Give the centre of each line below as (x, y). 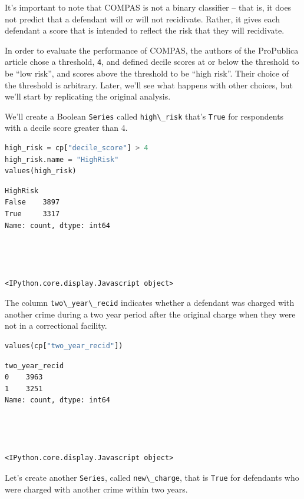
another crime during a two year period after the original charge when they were (150, 314)
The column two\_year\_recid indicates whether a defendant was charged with (150, 303)
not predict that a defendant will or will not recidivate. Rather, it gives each (143, 19)
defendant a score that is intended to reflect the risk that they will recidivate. (145, 30)
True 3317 (32, 214)
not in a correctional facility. (56, 325)
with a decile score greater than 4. (66, 128)
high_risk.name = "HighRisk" (62, 159)
